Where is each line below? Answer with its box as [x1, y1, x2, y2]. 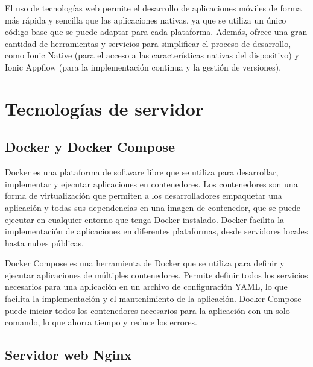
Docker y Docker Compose [5, 137, 175, 156]
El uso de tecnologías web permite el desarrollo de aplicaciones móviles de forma [5, 2, 302, 14]
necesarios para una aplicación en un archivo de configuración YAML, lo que [5, 280, 288, 293]
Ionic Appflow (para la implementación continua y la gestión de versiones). [5, 60, 282, 73]
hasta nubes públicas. [5, 236, 84, 249]
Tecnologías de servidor [5, 96, 204, 121]
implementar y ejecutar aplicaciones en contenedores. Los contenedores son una [5, 177, 298, 190]
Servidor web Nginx [5, 345, 132, 364]
